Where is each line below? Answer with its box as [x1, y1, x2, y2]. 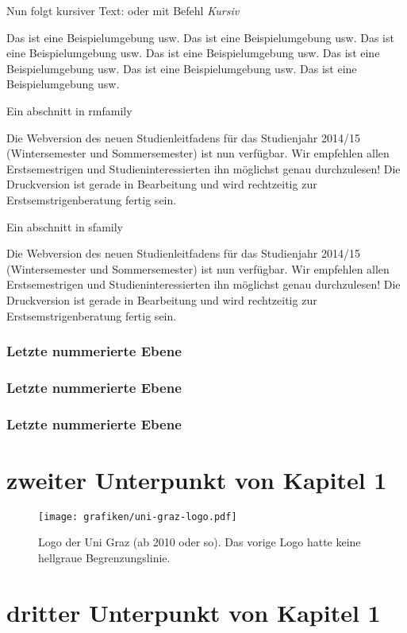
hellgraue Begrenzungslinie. [38, 550, 171, 565]
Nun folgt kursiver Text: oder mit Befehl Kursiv [6, 2, 240, 18]
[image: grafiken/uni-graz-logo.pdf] [38, 511, 237, 522]
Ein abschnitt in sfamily [6, 218, 123, 235]
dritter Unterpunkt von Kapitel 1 [6, 596, 381, 628]
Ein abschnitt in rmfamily [6, 102, 132, 118]
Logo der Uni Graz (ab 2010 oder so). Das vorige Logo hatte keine [38, 534, 361, 550]
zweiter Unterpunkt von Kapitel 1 [6, 463, 387, 495]
